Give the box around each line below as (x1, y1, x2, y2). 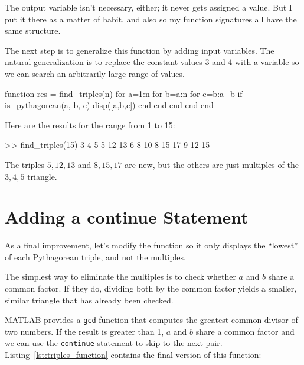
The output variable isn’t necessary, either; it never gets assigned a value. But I (5, 1, 292, 13)
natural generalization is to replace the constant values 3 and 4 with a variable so (5, 56, 299, 68)
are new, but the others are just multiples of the (125, 158, 299, 170)
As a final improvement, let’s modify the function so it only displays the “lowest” (5, 239, 298, 251)
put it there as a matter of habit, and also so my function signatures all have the (5, 12, 297, 25)
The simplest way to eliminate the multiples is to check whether (5, 270, 236, 283)
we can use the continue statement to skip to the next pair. (5, 337, 223, 349)
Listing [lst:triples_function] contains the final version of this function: (5, 348, 261, 361)
